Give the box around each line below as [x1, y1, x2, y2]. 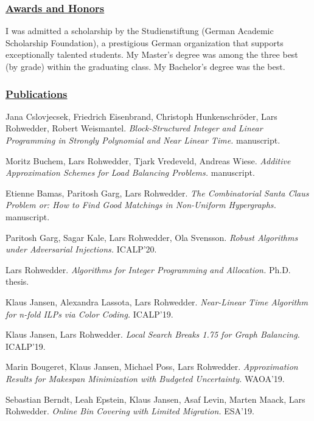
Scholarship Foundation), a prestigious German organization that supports [5, 36, 284, 49]
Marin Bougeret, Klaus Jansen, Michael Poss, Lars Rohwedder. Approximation [5, 360, 298, 373]
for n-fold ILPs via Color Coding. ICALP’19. [5, 307, 173, 320]
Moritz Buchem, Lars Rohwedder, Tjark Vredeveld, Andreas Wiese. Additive [5, 154, 291, 167]
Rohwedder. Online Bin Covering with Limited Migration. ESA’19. [5, 405, 254, 417]
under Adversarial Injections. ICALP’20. [5, 243, 157, 256]
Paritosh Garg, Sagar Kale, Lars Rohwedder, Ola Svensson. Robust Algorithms [5, 231, 298, 243]
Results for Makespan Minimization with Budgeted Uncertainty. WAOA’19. [5, 372, 285, 384]
